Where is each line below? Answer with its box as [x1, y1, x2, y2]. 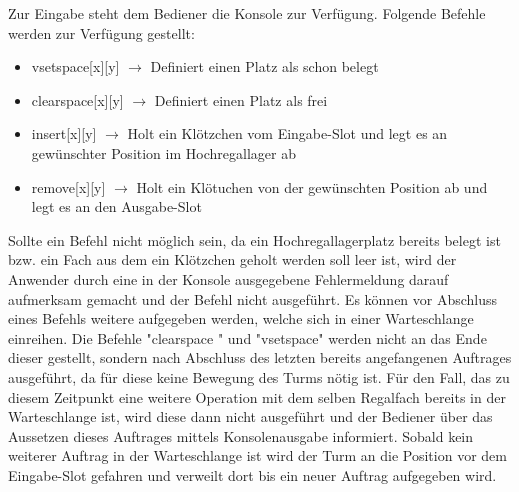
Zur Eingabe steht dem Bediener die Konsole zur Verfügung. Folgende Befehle [8, 3, 486, 23]
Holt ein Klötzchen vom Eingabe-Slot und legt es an [127, 123, 448, 144]
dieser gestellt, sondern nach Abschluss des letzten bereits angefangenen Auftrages [8, 347, 512, 368]
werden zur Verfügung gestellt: [8, 22, 195, 43]
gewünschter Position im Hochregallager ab [31, 142, 296, 163]
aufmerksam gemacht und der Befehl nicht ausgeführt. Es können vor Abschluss [8, 288, 498, 309]
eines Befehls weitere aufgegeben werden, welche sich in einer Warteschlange [8, 308, 474, 329]
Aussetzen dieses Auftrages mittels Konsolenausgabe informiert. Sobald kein [8, 425, 474, 446]
